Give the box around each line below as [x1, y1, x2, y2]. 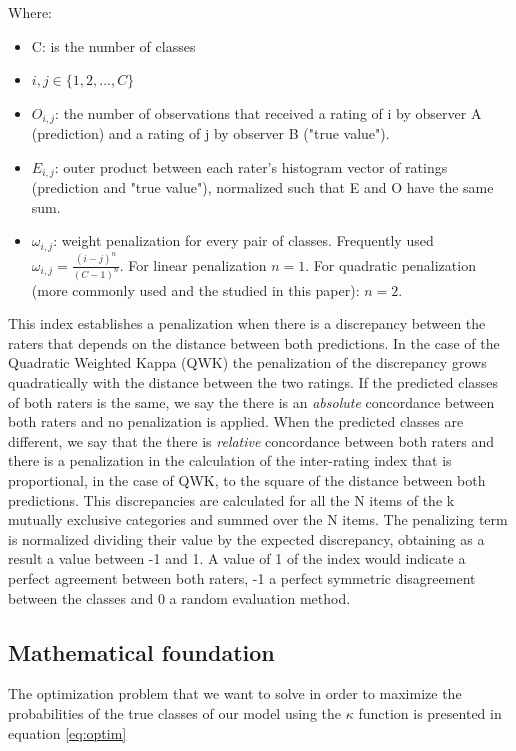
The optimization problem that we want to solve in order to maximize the [8, 683, 462, 704]
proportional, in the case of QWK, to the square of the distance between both [8, 470, 486, 491]
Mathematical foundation [8, 636, 275, 667]
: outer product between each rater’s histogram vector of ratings [54, 156, 448, 177]
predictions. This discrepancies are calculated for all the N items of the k [8, 489, 455, 510]
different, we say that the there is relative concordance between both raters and [8, 430, 494, 451]
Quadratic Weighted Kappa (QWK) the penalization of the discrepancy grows [8, 352, 487, 373]
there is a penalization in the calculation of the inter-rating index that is [8, 450, 452, 471]
